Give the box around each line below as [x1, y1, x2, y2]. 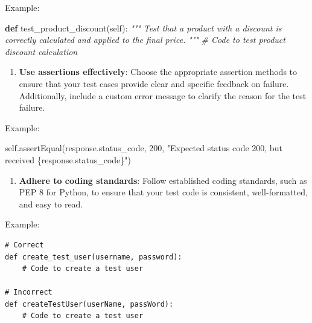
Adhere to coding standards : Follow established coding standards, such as [19, 174, 307, 186]
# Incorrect [5, 288, 53, 297]
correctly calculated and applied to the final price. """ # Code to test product [5, 33, 285, 46]
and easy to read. [19, 197, 83, 210]
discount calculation [5, 45, 78, 57]
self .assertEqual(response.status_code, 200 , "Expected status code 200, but [5, 142, 282, 154]
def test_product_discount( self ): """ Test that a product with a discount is [5, 21, 282, 34]
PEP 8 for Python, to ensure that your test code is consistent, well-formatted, [19, 186, 308, 198]
